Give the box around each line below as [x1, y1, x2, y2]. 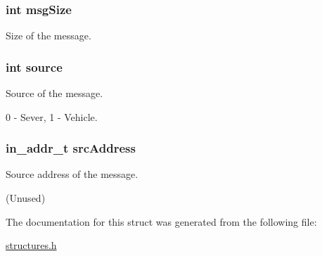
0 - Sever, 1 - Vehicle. [6, 109, 98, 124]
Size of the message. [6, 28, 91, 43]
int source [6, 58, 63, 75]
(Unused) [6, 191, 46, 205]
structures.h [6, 238, 57, 252]
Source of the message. [6, 86, 103, 101]
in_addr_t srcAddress [6, 139, 136, 157]
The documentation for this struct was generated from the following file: [6, 214, 317, 229]
